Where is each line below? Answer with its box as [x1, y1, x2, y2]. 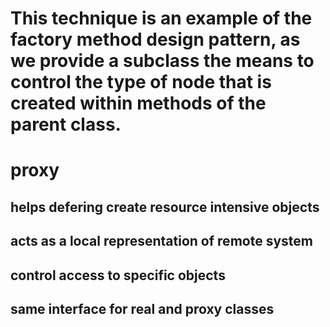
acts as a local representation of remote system [10, 233, 313, 250]
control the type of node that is [10, 71, 272, 94]
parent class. [10, 113, 122, 136]
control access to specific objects [10, 267, 226, 284]
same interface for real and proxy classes [10, 300, 275, 317]
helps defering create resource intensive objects [10, 198, 320, 216]
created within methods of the [10, 92, 267, 115]
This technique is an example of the [10, 7, 313, 30]
